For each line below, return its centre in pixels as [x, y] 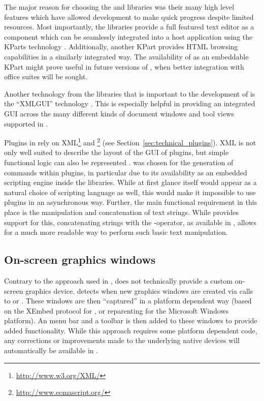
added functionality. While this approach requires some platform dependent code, [131, 330]
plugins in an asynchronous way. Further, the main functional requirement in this [131, 202]
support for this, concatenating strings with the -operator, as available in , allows [130, 222]
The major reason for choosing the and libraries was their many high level [119, 7]
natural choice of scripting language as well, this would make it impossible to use [130, 192]
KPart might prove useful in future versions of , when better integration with [124, 66]
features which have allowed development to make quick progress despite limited [129, 17]
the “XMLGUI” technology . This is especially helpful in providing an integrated [130, 103]
